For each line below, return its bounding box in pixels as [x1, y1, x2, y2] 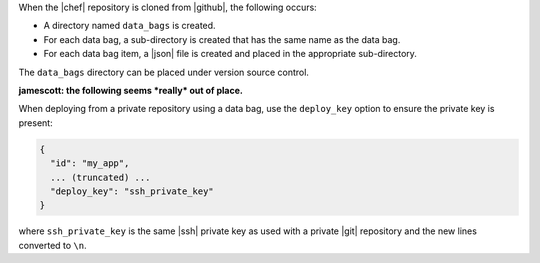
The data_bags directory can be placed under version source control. [18, 66, 310, 78]
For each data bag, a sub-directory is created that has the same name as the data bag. [43, 33, 401, 45]
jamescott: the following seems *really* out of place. [18, 84, 244, 96]
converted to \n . [18, 239, 87, 251]
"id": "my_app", [50, 158, 130, 169]
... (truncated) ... [50, 171, 151, 183]
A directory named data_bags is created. [43, 20, 216, 32]
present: [18, 116, 54, 129]
